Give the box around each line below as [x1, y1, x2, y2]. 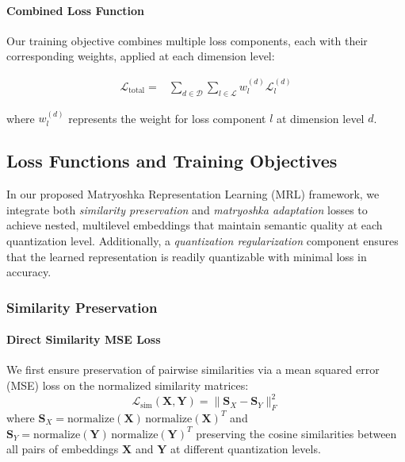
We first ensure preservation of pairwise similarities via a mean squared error [6, 361, 380, 378]
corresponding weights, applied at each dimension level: [6, 48, 275, 64]
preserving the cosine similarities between [196, 425, 397, 441]
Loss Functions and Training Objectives [6, 148, 338, 173]
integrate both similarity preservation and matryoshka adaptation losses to [6, 201, 368, 218]
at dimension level [276, 110, 365, 126]
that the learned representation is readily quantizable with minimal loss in [6, 248, 367, 264]
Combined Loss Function [6, 2, 145, 18]
